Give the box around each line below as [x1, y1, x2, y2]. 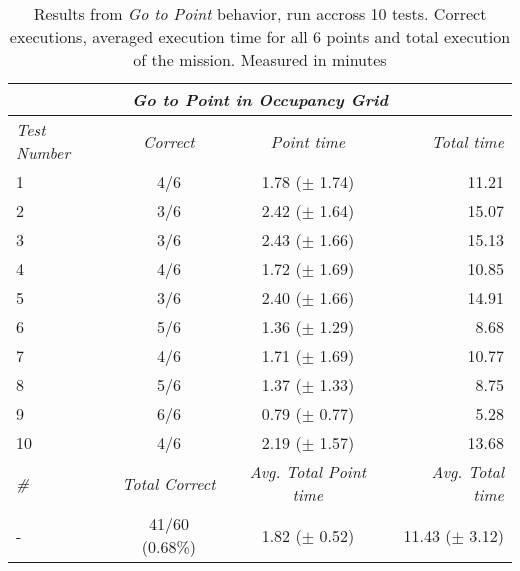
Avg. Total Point [249, 460, 367, 483]
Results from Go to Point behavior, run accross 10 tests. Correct [33, 2, 487, 25]
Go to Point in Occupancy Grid [132, 88, 388, 111]
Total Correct [122, 471, 216, 495]
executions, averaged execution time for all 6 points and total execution [9, 25, 511, 48]
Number [16, 141, 71, 164]
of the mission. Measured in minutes [133, 48, 387, 71]
